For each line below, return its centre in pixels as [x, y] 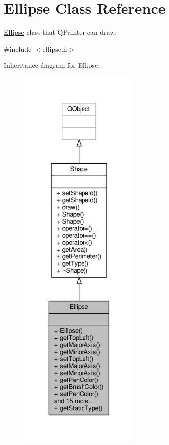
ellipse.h [55, 48]
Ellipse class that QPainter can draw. [61, 32]
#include [18, 48]
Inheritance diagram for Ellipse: [52, 65]
